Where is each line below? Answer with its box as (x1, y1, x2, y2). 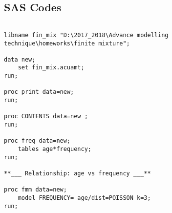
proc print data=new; (4, 88, 74, 96)
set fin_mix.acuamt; (18, 64, 85, 71)
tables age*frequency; (18, 146, 91, 153)
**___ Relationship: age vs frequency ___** (4, 170, 151, 177)
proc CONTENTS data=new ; (4, 113, 88, 120)
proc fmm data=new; (4, 186, 67, 193)
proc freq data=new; (4, 137, 71, 145)
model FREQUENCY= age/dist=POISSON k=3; (18, 194, 151, 201)
